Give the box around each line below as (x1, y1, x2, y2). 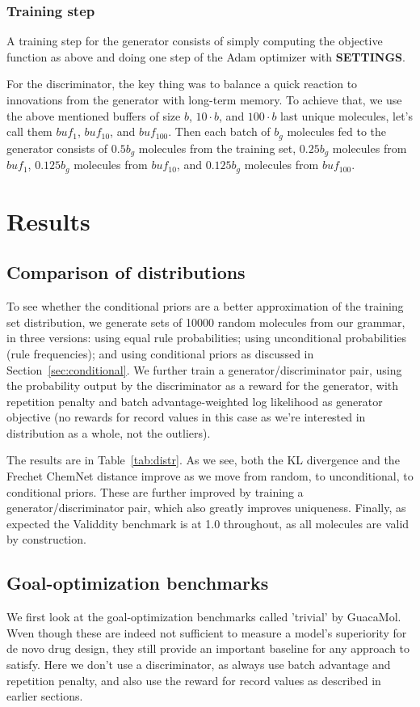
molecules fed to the (287, 123, 387, 140)
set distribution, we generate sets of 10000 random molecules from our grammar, (6, 313, 405, 330)
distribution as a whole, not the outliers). (6, 424, 211, 441)
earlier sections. (6, 688, 83, 705)
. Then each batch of (168, 123, 271, 140)
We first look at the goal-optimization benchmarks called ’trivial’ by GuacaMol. (6, 608, 401, 625)
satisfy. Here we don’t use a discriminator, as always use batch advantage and (6, 656, 391, 673)
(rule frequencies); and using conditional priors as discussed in (6, 345, 314, 362)
